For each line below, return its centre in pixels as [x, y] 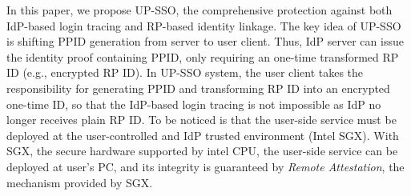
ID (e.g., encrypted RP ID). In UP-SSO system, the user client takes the [185, 72]
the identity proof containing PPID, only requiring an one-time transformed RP [203, 56]
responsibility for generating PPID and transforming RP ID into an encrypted [198, 88]
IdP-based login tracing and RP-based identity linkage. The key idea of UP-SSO [204, 25]
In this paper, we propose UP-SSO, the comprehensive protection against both [199, 10]
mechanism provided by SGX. [80, 182]
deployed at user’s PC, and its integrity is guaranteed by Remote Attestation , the [205, 166]
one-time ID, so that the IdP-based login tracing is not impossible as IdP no [194, 104]
